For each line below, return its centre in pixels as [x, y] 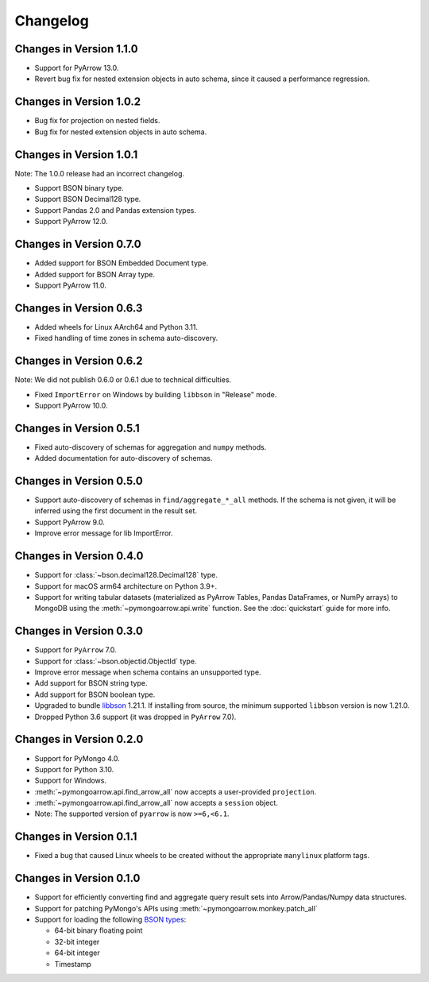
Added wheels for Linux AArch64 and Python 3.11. [116, 327]
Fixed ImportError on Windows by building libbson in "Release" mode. [156, 394]
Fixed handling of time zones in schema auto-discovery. [126, 338]
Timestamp [73, 964]
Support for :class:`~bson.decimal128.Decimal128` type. [126, 575]
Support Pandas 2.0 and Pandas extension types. [116, 210]
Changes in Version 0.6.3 [79, 308]
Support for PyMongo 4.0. [77, 758]
